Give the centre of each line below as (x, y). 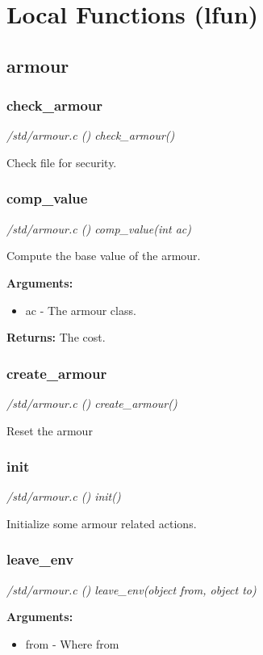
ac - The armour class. (81, 310)
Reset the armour (50, 430)
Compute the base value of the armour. (104, 256)
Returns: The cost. (56, 337)
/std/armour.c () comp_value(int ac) (99, 228)
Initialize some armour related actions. (102, 523)
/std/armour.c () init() (64, 496)
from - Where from (72, 643)
